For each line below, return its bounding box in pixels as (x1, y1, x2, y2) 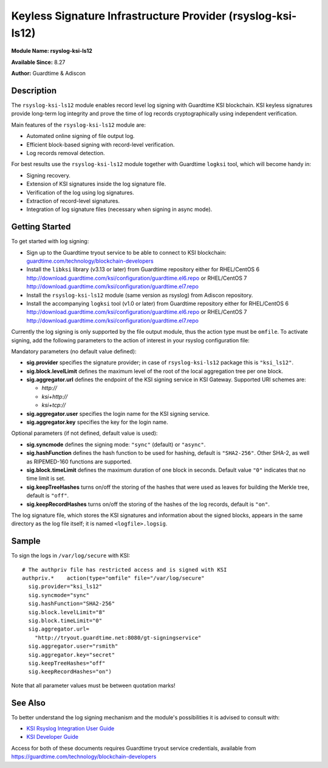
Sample (11, 536, 41, 547)
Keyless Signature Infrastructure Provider (11, 9, 227, 22)
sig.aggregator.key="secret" (28, 651, 115, 658)
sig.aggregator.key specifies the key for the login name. (26, 418, 168, 426)
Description (11, 85, 57, 95)
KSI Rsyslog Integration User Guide (26, 725, 115, 732)
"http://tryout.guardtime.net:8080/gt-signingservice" (34, 634, 202, 641)
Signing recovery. (26, 171, 71, 179)
